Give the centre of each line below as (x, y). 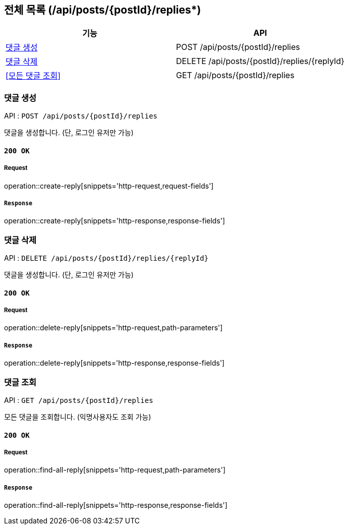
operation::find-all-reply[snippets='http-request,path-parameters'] (115, 470)
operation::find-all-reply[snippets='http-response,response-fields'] (116, 505)
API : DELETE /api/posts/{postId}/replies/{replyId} (106, 258)
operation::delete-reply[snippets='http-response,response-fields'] (114, 363)
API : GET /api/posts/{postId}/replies (79, 400)
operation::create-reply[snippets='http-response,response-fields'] (115, 221)
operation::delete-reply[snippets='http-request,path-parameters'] (113, 328)
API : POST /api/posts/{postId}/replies (81, 116)
